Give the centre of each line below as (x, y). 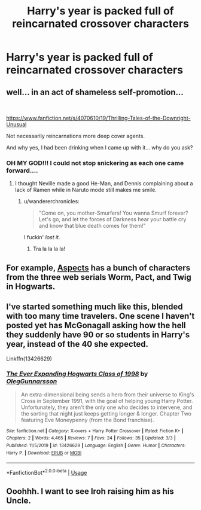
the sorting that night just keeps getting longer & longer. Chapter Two (106, 413)
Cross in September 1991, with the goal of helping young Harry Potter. (107, 401)
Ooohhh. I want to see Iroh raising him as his (90, 491)
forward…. (22, 170)
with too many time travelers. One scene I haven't (100, 316)
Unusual (16, 124)
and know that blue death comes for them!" (92, 226)
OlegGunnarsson (32, 381)
